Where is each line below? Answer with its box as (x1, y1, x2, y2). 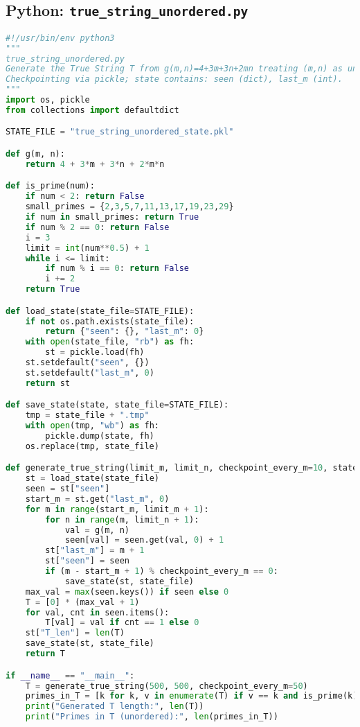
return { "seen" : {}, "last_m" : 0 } (45, 326, 204, 337)
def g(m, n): (6, 148, 65, 159)
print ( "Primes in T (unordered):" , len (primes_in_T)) (25, 712, 278, 722)
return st (25, 378, 71, 388)
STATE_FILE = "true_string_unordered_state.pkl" (6, 127, 234, 137)
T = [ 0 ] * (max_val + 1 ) (25, 597, 140, 607)
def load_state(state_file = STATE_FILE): (6, 306, 195, 316)
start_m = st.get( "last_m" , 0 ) (25, 493, 170, 504)
